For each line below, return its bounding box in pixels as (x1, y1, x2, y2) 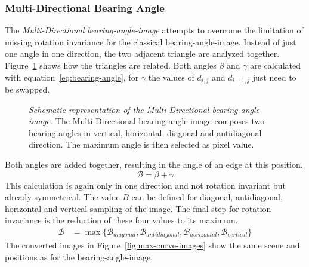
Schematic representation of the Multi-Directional (29, 103, 209, 115)
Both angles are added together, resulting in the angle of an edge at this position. (5, 158, 303, 171)
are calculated (250, 59, 301, 71)
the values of (148, 70, 194, 83)
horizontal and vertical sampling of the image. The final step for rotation (5, 202, 271, 214)
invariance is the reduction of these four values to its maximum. (5, 214, 238, 226)
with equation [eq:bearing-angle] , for (5, 70, 139, 83)
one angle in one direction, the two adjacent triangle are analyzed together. (5, 47, 280, 60)
